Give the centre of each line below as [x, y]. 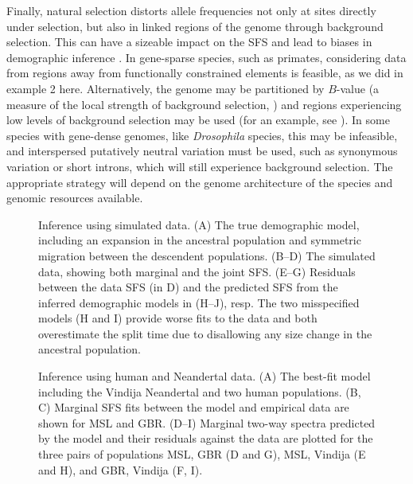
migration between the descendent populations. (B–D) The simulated [207, 255]
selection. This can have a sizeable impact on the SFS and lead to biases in [189, 42]
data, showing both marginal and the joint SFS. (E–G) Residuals [197, 271]
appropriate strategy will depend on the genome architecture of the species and [200, 182]
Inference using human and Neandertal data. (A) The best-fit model [205, 376]
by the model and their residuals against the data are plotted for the [206, 438]
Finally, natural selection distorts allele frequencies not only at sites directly [191, 10]
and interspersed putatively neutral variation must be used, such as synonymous [202, 151]
